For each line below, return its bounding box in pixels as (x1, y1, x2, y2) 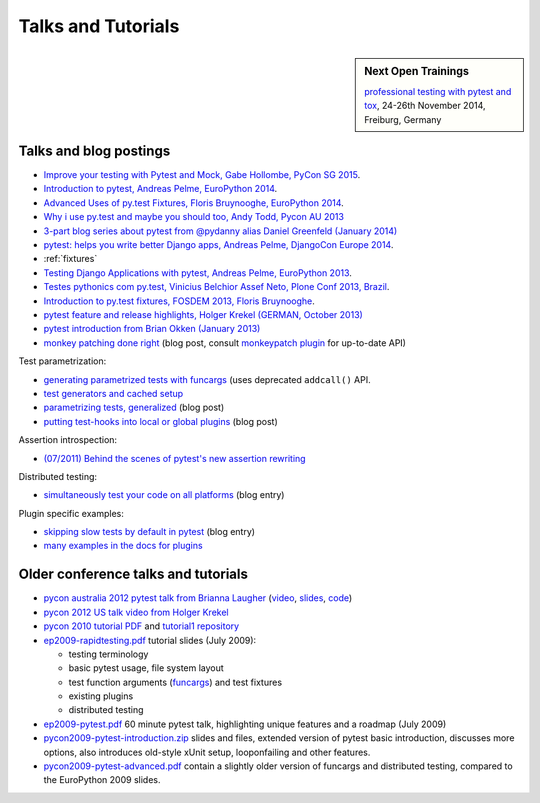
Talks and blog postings (18, 142, 171, 159)
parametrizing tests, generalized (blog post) (43, 401, 225, 414)
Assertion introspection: (18, 434, 118, 446)
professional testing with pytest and (364, 85, 512, 97)
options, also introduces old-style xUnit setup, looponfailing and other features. (43, 746, 371, 758)
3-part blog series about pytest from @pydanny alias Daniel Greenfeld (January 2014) (43, 225, 398, 237)
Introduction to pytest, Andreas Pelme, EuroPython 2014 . (43, 183, 278, 195)
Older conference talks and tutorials (18, 566, 249, 583)
